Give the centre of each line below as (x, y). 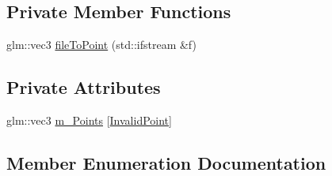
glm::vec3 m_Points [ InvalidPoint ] (89, 120)
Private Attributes (84, 87)
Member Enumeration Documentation (166, 162)
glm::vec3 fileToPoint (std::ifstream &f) (101, 45)
